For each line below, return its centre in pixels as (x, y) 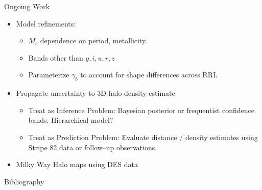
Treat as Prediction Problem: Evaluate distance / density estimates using (143, 137)
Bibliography (24, 181)
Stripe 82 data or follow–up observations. (93, 147)
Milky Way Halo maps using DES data (77, 164)
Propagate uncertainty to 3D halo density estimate (96, 93)
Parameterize (49, 75)
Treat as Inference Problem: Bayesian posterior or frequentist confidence (141, 110)
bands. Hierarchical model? (71, 120)
